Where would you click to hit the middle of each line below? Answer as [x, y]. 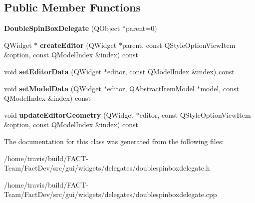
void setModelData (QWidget [53, 88]
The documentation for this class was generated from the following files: [114, 141]
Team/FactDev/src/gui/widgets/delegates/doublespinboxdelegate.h [107, 168]
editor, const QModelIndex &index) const [171, 71]
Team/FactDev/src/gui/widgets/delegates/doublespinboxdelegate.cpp [111, 194]
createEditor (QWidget [78, 45]
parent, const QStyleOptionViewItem [179, 45]
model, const [220, 88]
